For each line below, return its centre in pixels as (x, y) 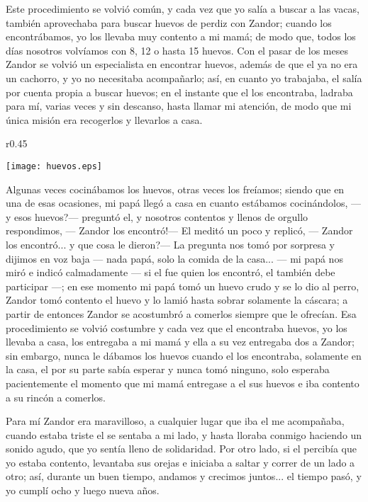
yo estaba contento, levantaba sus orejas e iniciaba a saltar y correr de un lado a (180, 462)
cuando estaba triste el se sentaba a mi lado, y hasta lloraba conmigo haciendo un (184, 434)
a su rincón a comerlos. (56, 397)
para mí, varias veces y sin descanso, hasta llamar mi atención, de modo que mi (179, 106)
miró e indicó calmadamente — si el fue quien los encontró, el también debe (171, 272)
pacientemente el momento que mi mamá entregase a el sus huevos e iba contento (183, 383)
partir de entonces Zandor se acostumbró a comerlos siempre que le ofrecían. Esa (181, 313)
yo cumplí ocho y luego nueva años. (83, 490)
